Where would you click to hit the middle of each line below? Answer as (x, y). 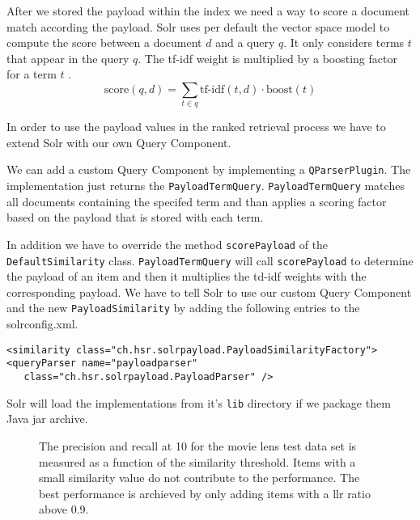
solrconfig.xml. (42, 324)
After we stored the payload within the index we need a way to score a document (208, 11)
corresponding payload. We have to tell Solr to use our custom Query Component (209, 292)
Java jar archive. (47, 419)
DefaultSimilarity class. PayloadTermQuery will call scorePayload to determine (210, 260)
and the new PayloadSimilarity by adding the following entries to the (183, 308)
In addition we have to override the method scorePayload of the (168, 244)
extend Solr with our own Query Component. (119, 142)
